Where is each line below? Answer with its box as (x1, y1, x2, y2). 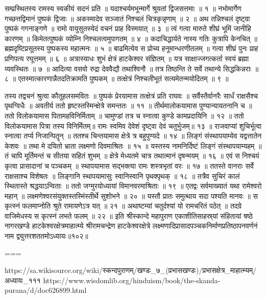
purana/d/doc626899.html (5, 285, 87, 295)
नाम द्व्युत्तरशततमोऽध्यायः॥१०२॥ (5, 231, 88, 241)
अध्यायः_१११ (5, 274, 41, 285)
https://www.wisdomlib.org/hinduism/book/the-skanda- (43, 274, 221, 285)
